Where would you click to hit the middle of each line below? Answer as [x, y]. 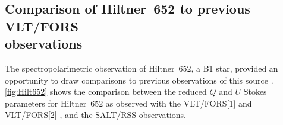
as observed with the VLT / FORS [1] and [179, 103]
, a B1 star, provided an [235, 68]
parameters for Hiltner [46, 103]
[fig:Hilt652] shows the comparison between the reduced [106, 92]
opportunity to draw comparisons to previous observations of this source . [139, 80]
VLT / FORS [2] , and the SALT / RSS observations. [95, 115]
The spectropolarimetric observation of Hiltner [90, 68]
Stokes [255, 92]
